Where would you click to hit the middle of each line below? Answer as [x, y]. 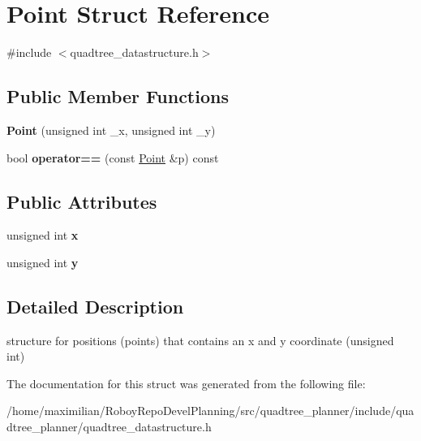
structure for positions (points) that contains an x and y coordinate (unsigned [200, 340]
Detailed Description [95, 306]
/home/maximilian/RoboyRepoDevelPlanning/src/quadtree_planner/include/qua [210, 411]
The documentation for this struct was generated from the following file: [186, 383]
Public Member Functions [118, 96]
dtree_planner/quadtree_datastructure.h [109, 427]
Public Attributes [82, 201]
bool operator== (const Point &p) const [113, 157]
